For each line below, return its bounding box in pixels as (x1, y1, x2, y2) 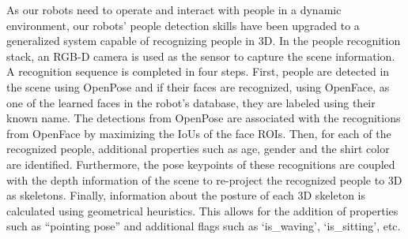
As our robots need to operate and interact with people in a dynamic (6, 2, 342, 17)
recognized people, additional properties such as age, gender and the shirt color (6, 140, 390, 157)
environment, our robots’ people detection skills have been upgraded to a (6, 17, 360, 33)
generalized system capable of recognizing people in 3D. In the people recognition (6, 32, 401, 49)
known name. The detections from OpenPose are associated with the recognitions (6, 110, 401, 126)
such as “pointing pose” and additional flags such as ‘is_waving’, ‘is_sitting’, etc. (6, 218, 401, 234)
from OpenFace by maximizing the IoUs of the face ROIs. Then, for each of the (6, 125, 391, 141)
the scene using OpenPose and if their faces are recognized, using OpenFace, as (6, 78, 390, 95)
